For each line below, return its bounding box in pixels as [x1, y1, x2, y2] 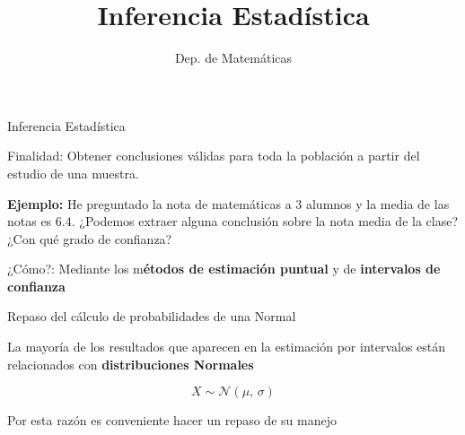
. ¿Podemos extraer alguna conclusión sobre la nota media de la [71, 212, 422, 231]
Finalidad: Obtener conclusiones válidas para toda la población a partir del [7, 146, 420, 165]
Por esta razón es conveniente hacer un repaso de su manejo [7, 411, 337, 430]
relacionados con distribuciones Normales [7, 354, 254, 373]
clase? [426, 212, 459, 231]
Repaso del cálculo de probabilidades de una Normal [7, 307, 296, 326]
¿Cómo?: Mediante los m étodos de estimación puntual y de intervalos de [7, 259, 441, 278]
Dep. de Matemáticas [174, 48, 293, 67]
